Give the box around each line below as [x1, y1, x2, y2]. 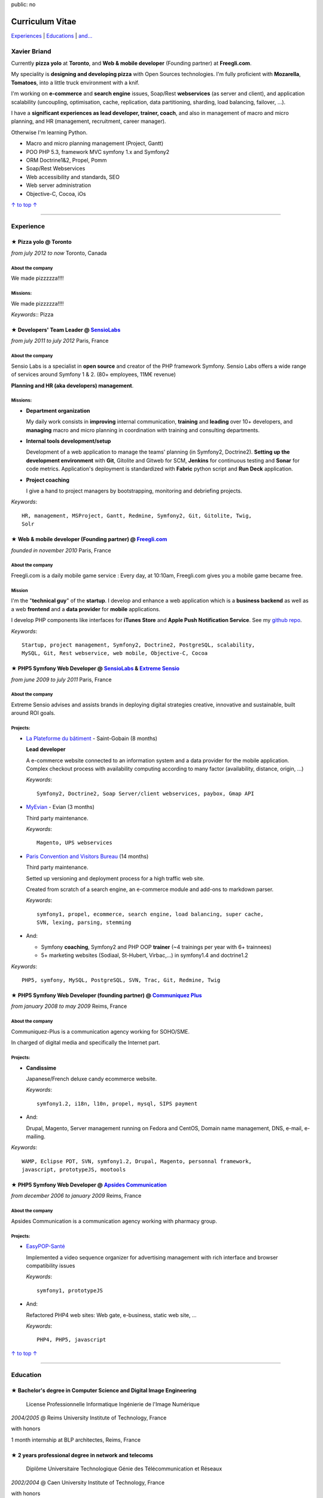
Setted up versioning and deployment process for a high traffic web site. [26, 875, 205, 882]
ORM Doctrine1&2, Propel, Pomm [26, 156, 107, 164]
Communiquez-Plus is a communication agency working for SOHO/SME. [11, 1028, 190, 1035]
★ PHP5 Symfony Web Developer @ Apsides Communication [11, 1181, 167, 1189]
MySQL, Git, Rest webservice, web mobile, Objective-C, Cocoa [22, 650, 208, 657]
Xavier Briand [11, 47, 51, 55]
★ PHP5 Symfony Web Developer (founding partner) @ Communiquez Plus [11, 992, 202, 999]
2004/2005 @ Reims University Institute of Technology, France [11, 1414, 167, 1421]
